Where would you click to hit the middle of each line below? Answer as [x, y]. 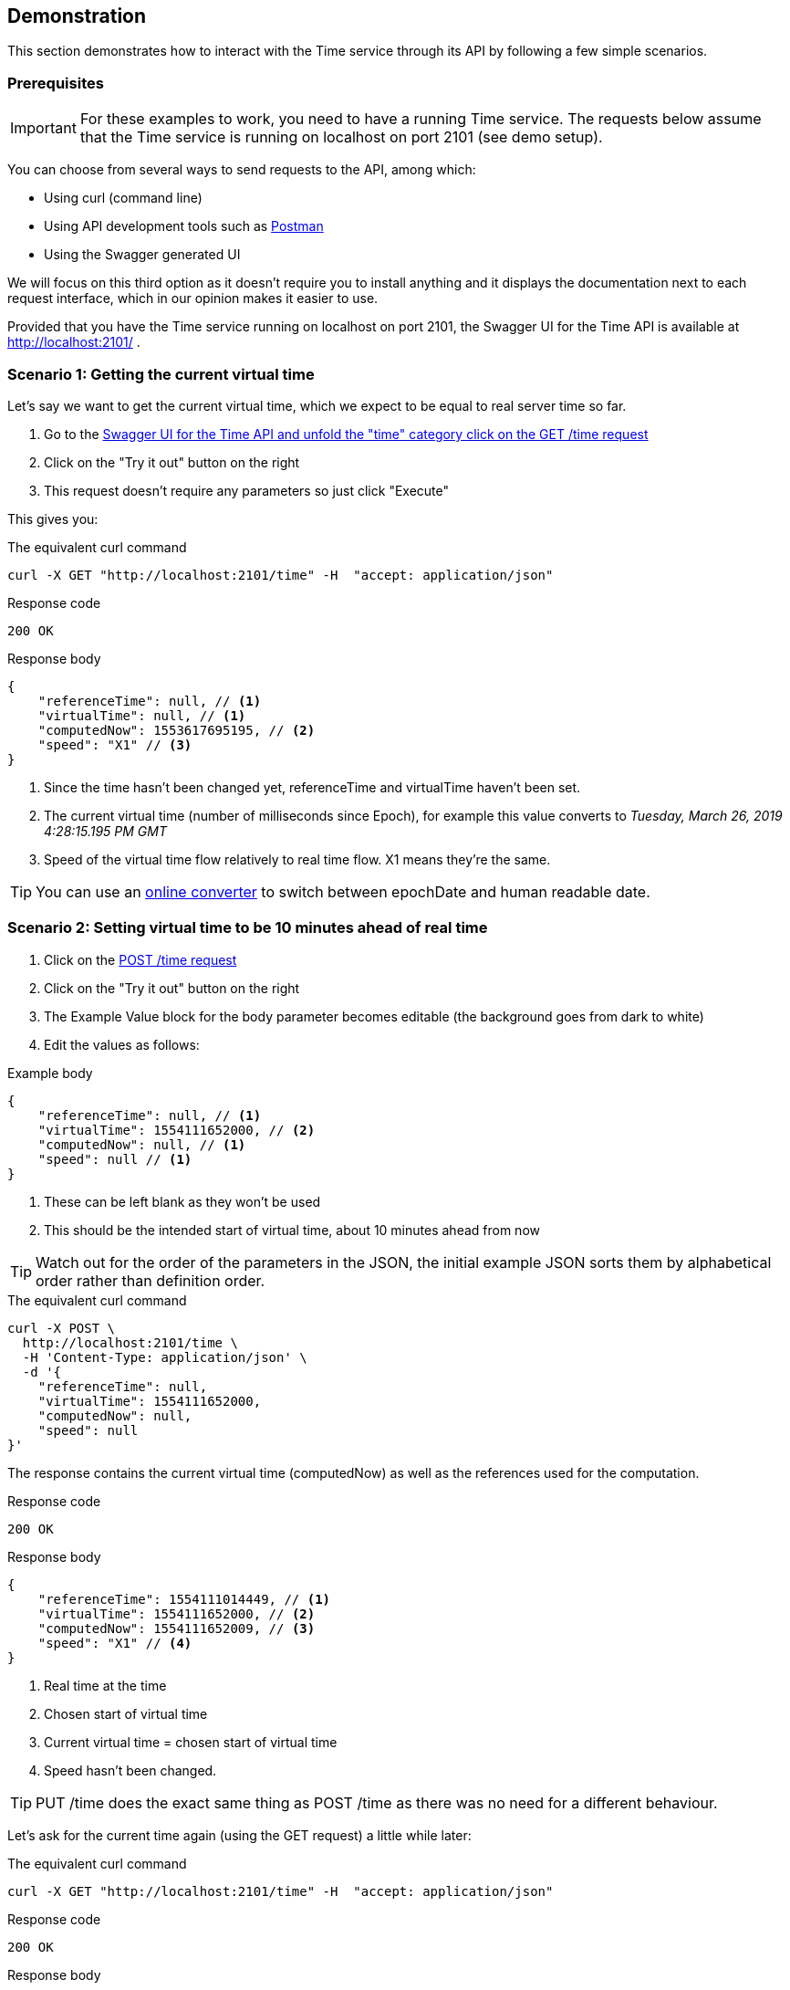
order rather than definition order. [151, 1280]
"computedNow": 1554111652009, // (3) [177, 1628]
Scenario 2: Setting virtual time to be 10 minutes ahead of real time [248, 928]
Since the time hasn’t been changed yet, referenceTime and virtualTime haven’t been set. [312, 787]
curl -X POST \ [62, 1328]
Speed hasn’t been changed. [130, 1770]
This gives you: [53, 518]
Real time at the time [105, 1685]
